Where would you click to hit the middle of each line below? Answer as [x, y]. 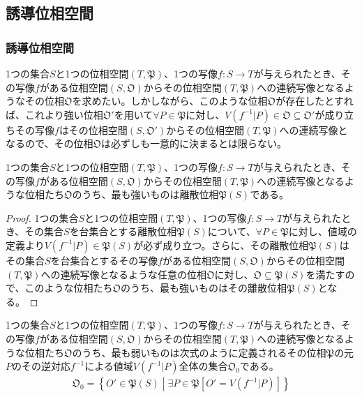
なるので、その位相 [50, 143]
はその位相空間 [93, 129]
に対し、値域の [323, 231]
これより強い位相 [64, 114]
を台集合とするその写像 [104, 260]
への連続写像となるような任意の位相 [124, 274]
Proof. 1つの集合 [42, 217]
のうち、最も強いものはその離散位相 [204, 288]
